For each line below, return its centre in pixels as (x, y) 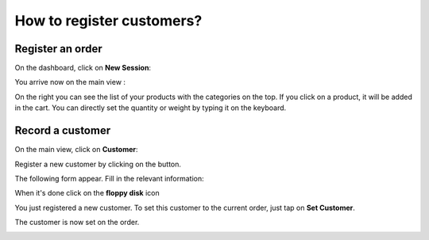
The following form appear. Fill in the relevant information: (109, 178)
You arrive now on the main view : (70, 82)
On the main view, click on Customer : (76, 150)
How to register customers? (108, 21)
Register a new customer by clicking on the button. (98, 164)
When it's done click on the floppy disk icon (87, 193)
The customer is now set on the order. (77, 223)
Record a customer (63, 131)
